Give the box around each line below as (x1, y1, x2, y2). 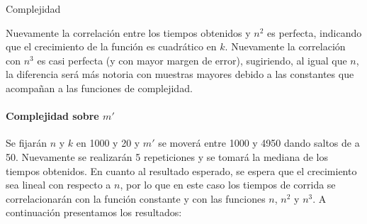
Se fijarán (6, 135, 47, 150)
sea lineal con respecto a (6, 177, 111, 192)
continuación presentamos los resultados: (6, 205, 182, 220)
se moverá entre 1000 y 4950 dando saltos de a (158, 135, 360, 150)
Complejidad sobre (6, 108, 99, 123)
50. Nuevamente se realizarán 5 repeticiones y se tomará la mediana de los (6, 149, 328, 164)
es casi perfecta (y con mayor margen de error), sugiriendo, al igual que (37, 52, 347, 67)
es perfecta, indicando (267, 25, 362, 40)
